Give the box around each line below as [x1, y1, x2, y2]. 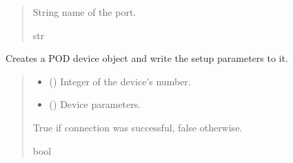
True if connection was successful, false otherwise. [32, 120, 243, 134]
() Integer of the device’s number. [49, 74, 191, 88]
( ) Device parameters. [49, 97, 141, 111]
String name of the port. [32, 5, 137, 19]
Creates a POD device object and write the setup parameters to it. [6, 51, 288, 65]
